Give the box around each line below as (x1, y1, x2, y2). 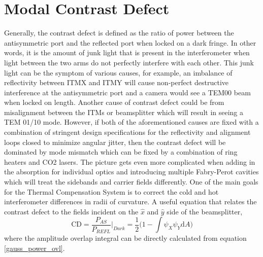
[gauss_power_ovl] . (4, 243, 65, 253)
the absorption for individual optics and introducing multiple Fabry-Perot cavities (4, 166, 259, 177)
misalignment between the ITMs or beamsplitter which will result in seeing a (4, 106, 244, 117)
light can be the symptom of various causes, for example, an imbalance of (4, 67, 233, 78)
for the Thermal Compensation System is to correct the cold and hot (4, 186, 219, 197)
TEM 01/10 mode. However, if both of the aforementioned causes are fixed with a (4, 117, 259, 127)
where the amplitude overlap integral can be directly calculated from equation (4, 233, 247, 243)
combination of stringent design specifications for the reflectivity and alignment (4, 127, 251, 137)
